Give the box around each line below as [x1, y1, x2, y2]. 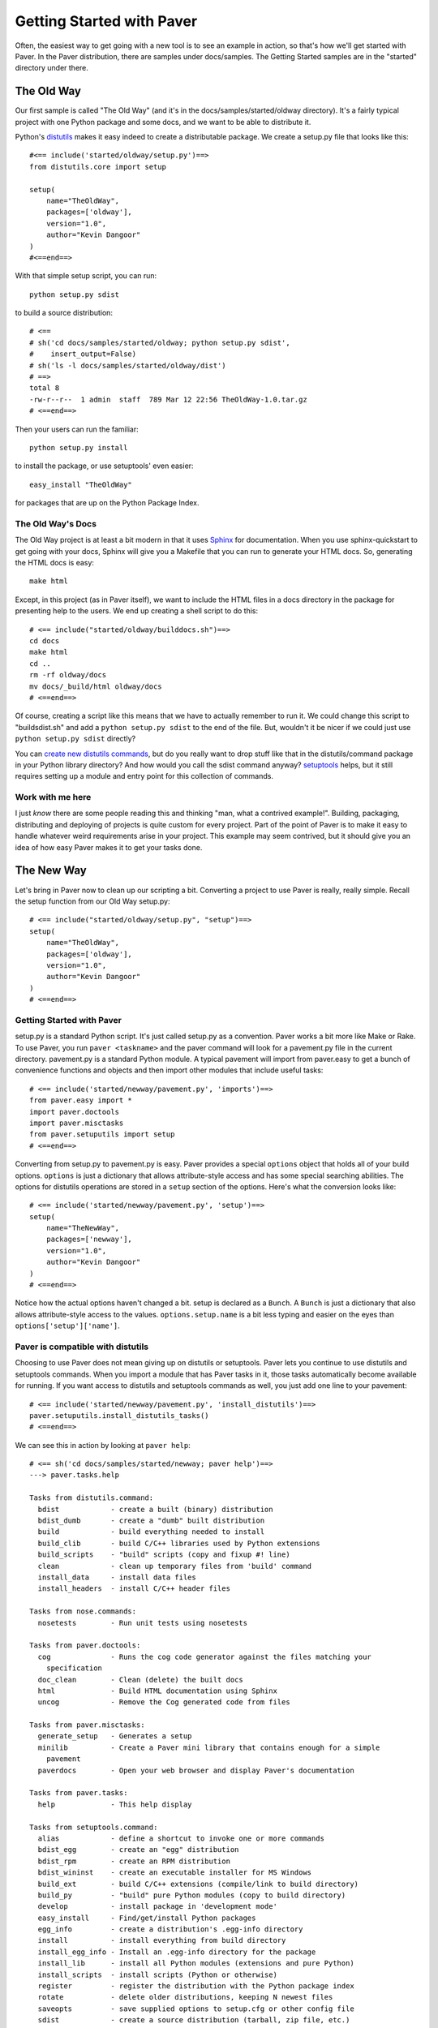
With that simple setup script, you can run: [15, 271, 157, 281]
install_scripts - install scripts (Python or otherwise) [37, 1970, 277, 1979]
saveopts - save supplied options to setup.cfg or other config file [37, 2004, 354, 2013]
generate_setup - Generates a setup [37, 1732, 192, 1741]
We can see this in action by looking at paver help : [15, 1440, 191, 1450]
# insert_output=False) [29, 350, 137, 359]
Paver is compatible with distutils [15, 1341, 149, 1352]
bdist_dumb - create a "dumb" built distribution [37, 1516, 265, 1525]
